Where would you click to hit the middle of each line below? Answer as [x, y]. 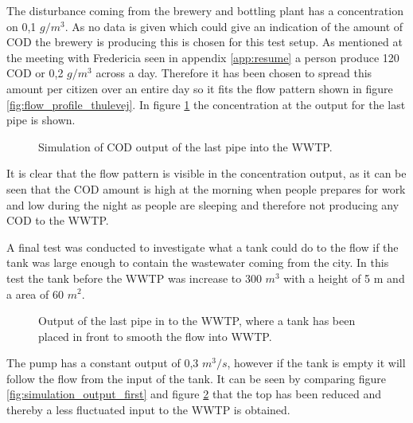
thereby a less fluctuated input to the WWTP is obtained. [148, 410]
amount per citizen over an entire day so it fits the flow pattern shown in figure [200, 88]
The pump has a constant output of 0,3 [103, 363]
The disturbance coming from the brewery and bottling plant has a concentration [205, 10]
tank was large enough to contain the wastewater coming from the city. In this [198, 262]
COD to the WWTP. [58, 220]
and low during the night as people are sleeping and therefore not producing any [203, 204]
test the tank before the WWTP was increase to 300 [134, 278]
